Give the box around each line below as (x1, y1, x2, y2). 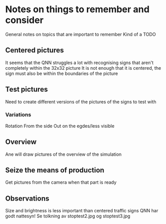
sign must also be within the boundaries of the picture (5, 70, 118, 76)
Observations (5, 194, 50, 203)
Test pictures (5, 85, 48, 94)
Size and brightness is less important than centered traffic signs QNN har (5, 208, 158, 214)
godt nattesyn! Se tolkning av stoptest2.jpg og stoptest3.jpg (5, 213, 130, 219)
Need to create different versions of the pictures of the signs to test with (5, 98, 156, 105)
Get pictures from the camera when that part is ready (5, 179, 117, 185)
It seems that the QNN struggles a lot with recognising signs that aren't (5, 60, 154, 66)
